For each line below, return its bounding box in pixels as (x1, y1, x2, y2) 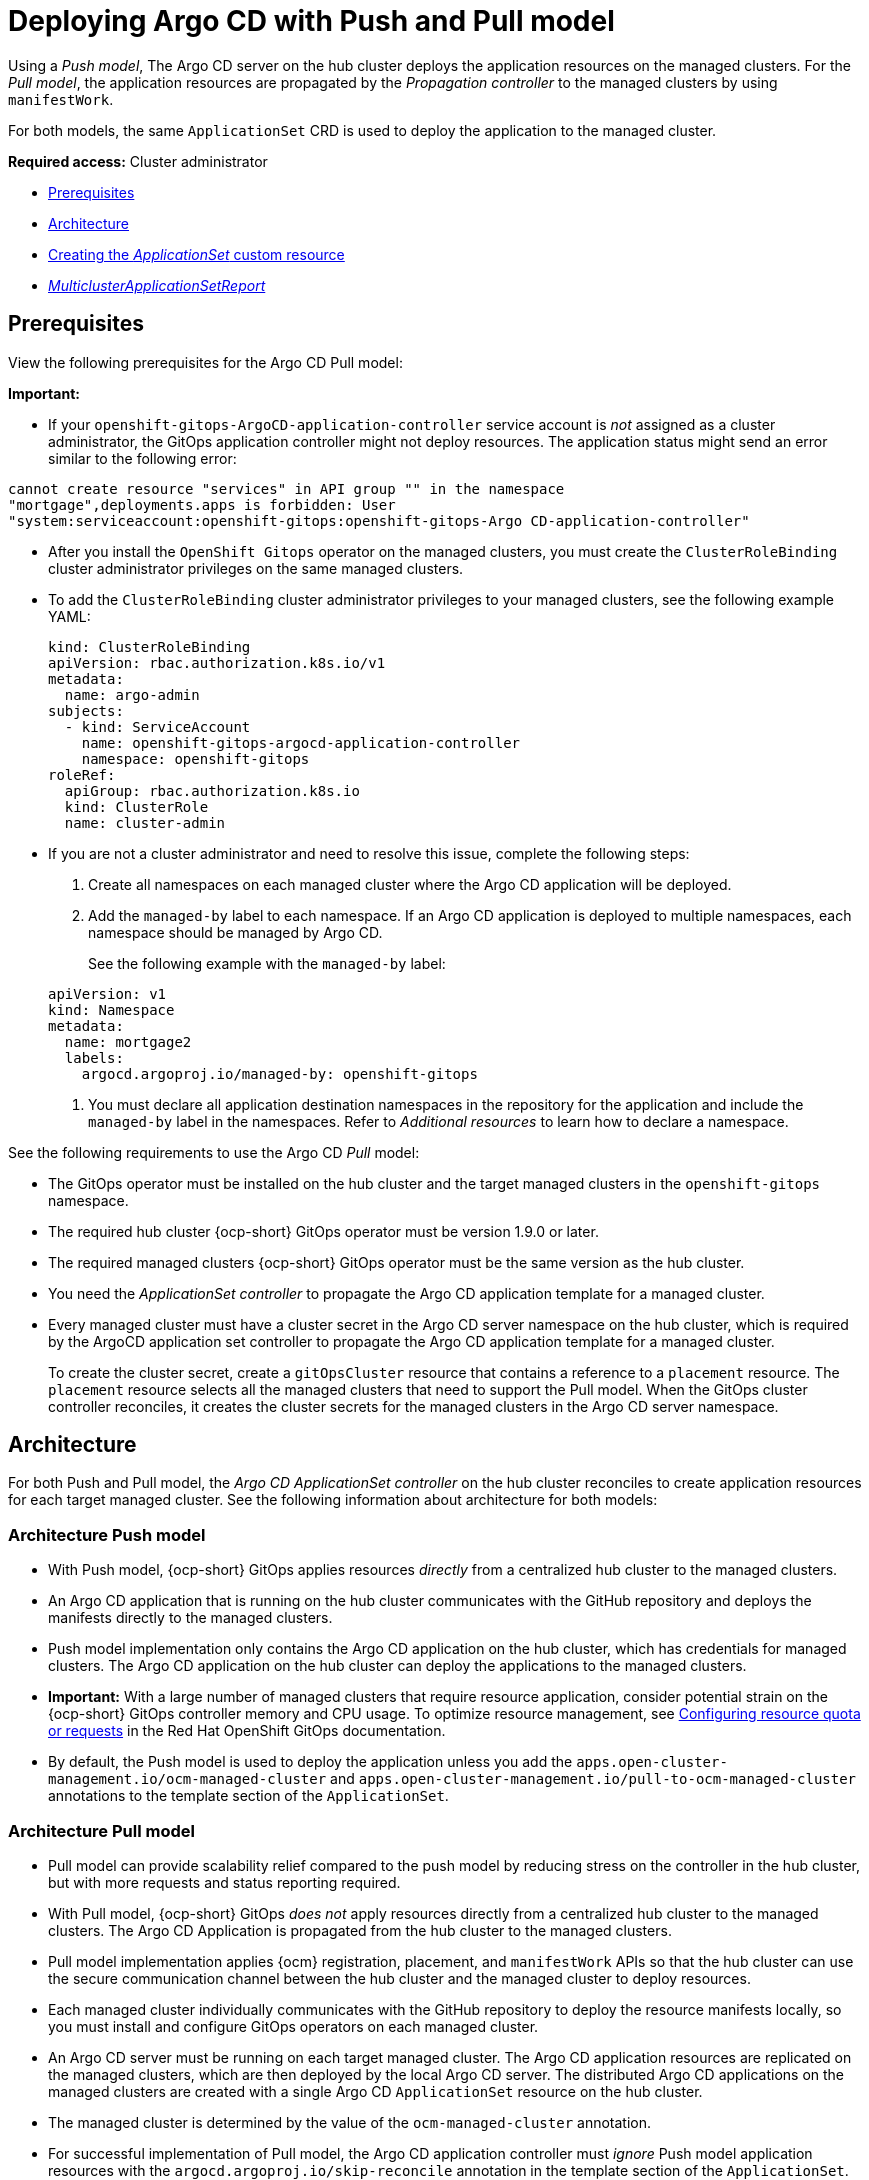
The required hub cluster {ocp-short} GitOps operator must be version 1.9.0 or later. (48, 1222, 599, 1240)
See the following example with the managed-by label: (88, 954, 446, 972)
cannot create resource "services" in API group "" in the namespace (8, 480, 565, 497)
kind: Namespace (48, 1001, 175, 1018)
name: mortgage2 (64, 1033, 192, 1050)
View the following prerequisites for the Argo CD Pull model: (8, 353, 403, 371)
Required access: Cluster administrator (8, 152, 268, 170)
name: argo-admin (64, 686, 200, 703)
